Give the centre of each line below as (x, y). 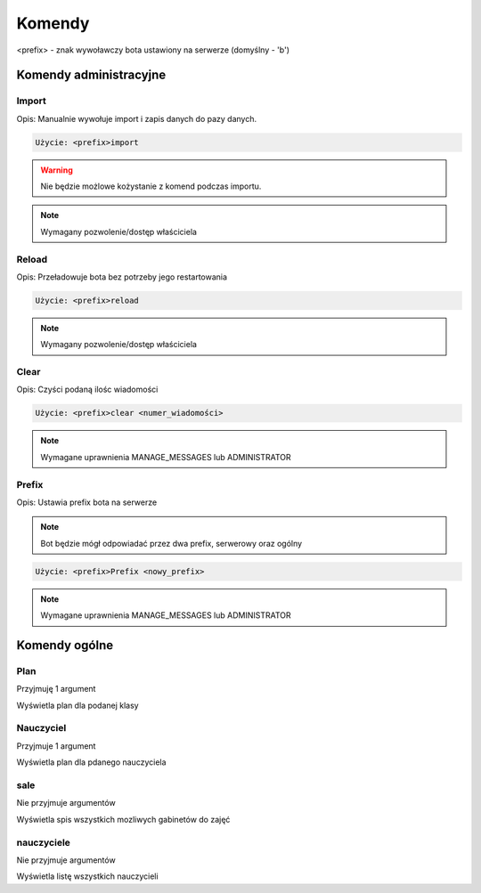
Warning (57, 170)
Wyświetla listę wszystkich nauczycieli (88, 876)
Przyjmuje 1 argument (56, 746)
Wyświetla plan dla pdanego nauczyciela (91, 762)
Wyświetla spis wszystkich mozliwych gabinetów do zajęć (123, 819)
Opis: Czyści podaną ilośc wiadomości (87, 390)
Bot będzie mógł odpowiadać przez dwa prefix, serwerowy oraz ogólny (171, 543)
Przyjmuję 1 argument (56, 689)
